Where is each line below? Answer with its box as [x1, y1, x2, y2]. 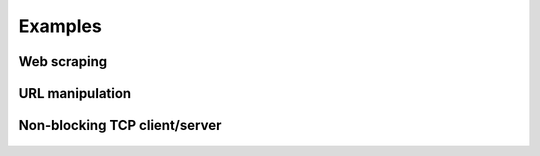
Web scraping [18, 53, 108, 70]
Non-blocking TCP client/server [18, 117, 222, 134]
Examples [18, 15, 102, 37]
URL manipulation [18, 85, 132, 102]
